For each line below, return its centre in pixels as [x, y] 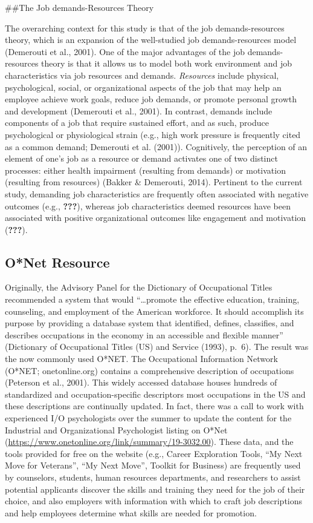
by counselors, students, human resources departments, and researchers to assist [153, 477]
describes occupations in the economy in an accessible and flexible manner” [144, 334]
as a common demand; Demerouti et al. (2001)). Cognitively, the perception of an [156, 146]
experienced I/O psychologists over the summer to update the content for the [148, 418]
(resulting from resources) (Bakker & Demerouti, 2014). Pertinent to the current [154, 182]
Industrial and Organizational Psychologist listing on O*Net [116, 429]
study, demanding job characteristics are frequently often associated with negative [157, 193]
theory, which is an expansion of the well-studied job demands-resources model [151, 40]
